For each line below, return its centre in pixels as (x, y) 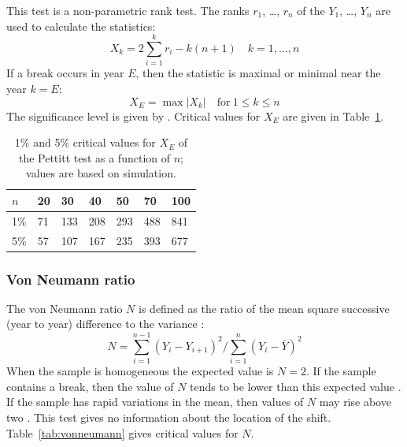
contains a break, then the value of (90, 386)
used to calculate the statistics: (81, 26)
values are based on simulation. (101, 173)
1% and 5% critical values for (85, 142)
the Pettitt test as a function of (94, 157)
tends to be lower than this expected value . (296, 386)
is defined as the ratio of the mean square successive (264, 308)
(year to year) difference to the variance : (105, 324)
